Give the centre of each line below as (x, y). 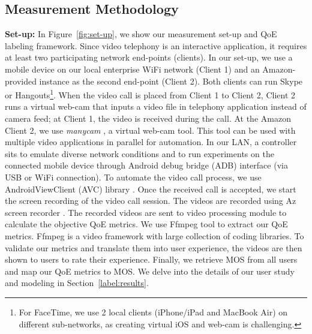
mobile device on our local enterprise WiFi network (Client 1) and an (132, 69)
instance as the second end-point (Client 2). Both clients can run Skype (171, 81)
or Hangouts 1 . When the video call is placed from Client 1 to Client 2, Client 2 (150, 94)
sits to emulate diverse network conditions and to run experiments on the (139, 153)
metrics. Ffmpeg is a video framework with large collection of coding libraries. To (154, 235)
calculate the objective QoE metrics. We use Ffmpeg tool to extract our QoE (146, 224)
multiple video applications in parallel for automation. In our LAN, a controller (151, 142)
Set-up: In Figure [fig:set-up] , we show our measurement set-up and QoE (141, 34)
